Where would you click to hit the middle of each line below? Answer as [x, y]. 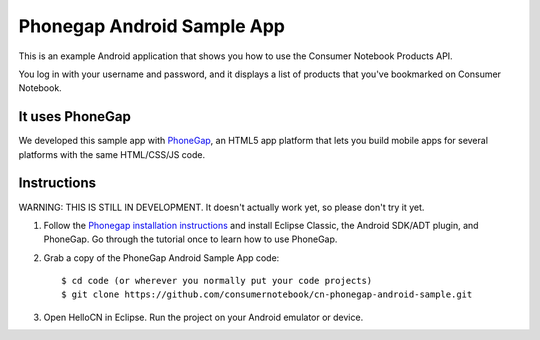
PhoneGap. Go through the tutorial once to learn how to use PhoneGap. [190, 239]
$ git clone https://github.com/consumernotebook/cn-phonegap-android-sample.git [267, 294]
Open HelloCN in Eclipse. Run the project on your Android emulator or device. [203, 317]
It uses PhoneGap [75, 116]
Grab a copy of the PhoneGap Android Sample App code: [161, 257]
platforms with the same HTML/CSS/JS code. [112, 154]
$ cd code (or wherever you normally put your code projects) [217, 281]
